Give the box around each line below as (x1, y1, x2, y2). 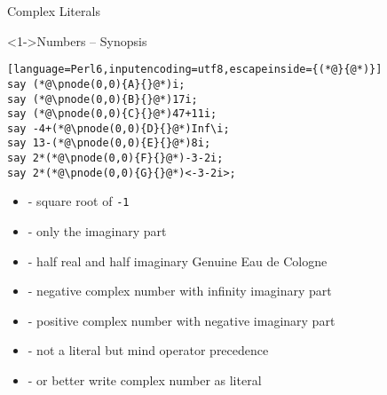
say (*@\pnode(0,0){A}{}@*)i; (7, 77, 186, 91)
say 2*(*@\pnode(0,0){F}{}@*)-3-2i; (7, 152, 224, 165)
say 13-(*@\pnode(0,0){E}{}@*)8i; (7, 137, 211, 150)
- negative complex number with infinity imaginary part (28, 281, 332, 300)
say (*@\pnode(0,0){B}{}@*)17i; (7, 92, 198, 106)
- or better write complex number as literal (28, 371, 262, 390)
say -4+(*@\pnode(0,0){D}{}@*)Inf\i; (7, 122, 230, 135)
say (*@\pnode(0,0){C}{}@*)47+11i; (7, 107, 217, 121)
